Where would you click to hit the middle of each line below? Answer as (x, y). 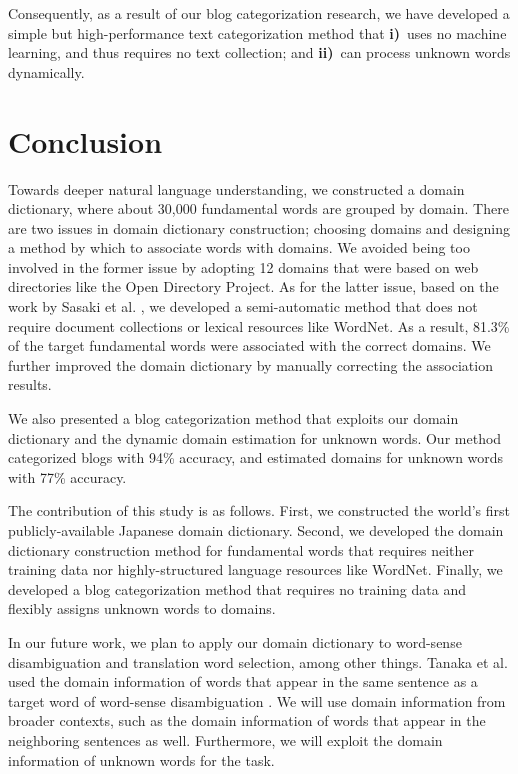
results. (30, 384)
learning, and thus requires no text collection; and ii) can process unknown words (259, 52)
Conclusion (85, 140)
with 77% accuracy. (67, 476)
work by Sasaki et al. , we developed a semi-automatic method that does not (243, 306)
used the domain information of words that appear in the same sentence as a (243, 681)
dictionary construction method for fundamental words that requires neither (241, 549)
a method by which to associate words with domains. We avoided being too (239, 247)
